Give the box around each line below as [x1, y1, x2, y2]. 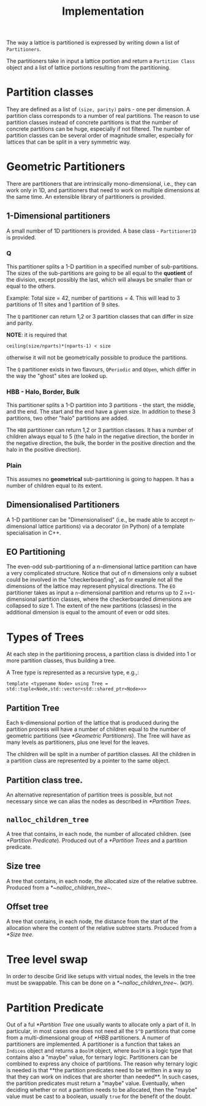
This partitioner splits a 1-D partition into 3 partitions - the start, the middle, [6, 401, 196, 409]
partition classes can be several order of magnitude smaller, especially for [6, 132, 193, 139]
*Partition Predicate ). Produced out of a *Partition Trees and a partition [6, 837, 188, 844]
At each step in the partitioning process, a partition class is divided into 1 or [6, 651, 196, 658]
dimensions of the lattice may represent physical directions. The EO [6, 582, 176, 590]
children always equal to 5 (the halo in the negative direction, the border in [6, 433, 194, 440]
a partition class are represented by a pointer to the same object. [6, 757, 170, 765]
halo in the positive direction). [6, 446, 82, 454]
